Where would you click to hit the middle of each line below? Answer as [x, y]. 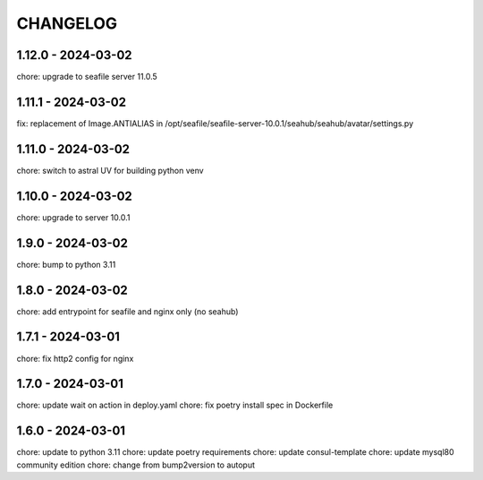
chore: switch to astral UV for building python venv [110, 170]
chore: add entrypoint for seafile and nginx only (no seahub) [127, 311]
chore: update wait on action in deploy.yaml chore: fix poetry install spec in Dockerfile [175, 405]
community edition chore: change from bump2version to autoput [136, 465]
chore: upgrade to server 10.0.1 [73, 217]
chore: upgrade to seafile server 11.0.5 [87, 77]
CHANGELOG [67, 23]
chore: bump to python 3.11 [66, 264]
